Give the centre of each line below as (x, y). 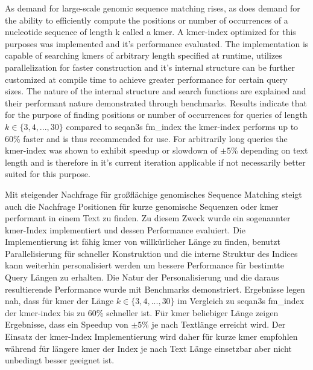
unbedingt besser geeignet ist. (60, 360)
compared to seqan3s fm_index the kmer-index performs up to (182, 126)
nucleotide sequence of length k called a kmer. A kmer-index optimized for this (150, 32)
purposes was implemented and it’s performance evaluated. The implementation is (157, 43)
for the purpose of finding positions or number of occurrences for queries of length (156, 115)
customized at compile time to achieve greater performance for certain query (146, 79)
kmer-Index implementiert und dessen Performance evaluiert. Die (125, 229)
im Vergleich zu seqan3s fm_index (241, 301)
